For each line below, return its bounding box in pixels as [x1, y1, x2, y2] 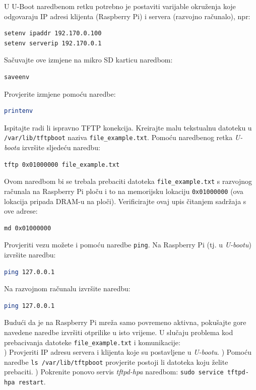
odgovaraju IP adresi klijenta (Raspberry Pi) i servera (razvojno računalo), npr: [4, 11, 250, 21]
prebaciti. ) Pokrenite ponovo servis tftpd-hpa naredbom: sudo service [4, 366, 224, 377]
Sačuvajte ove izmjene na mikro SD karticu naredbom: [4, 54, 173, 65]
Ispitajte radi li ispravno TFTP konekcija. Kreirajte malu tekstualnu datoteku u [4, 122, 252, 133]
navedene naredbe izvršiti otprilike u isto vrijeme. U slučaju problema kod [4, 327, 233, 337]
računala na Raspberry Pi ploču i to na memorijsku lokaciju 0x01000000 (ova [4, 185, 243, 196]
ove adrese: [4, 206, 38, 216]
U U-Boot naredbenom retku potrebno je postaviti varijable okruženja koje [4, 1, 236, 11]
